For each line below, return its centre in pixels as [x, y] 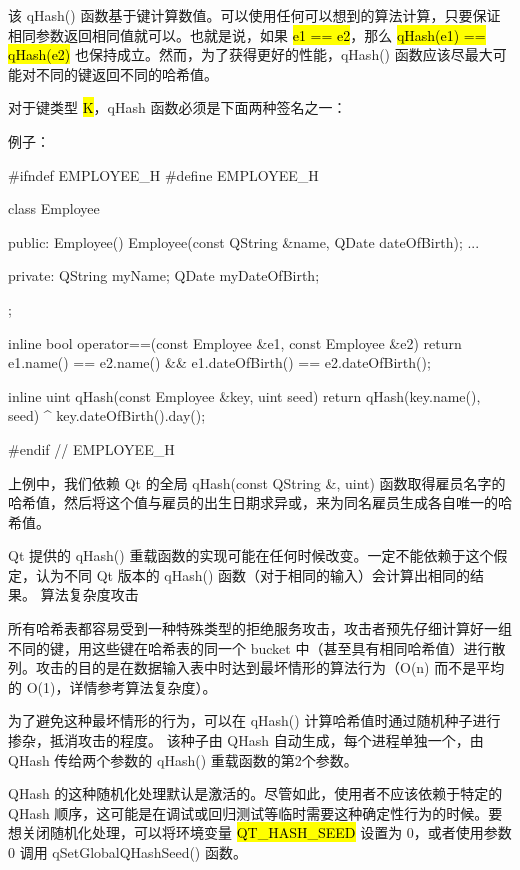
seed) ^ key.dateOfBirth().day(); [107, 415]
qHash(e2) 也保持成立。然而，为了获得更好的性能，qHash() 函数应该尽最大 [250, 54]
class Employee [54, 208]
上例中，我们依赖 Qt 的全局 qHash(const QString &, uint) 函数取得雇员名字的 [257, 482]
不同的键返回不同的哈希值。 [126, 73]
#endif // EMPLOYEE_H [91, 448]
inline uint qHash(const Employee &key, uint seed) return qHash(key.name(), [244, 395]
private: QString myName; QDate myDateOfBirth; [164, 275]
